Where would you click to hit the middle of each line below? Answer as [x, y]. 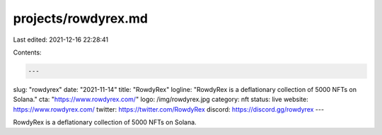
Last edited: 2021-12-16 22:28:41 [61, 40]
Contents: [27, 52]
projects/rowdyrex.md [81, 18]
